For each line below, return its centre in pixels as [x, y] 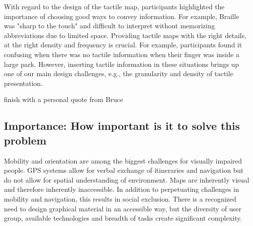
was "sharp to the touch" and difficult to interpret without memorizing [109, 26]
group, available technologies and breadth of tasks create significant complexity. [123, 218]
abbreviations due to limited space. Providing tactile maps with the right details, [125, 35]
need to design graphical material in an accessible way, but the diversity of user [123, 208]
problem [25, 140]
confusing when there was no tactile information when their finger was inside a [122, 54]
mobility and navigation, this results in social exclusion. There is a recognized [120, 198]
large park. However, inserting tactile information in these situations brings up [121, 64]
